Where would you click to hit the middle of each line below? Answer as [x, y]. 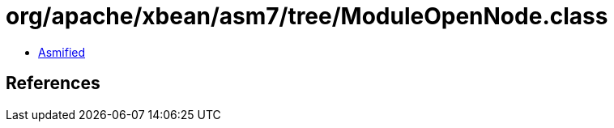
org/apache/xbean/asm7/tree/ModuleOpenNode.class [307, 16]
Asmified [62, 52]
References [53, 83]
